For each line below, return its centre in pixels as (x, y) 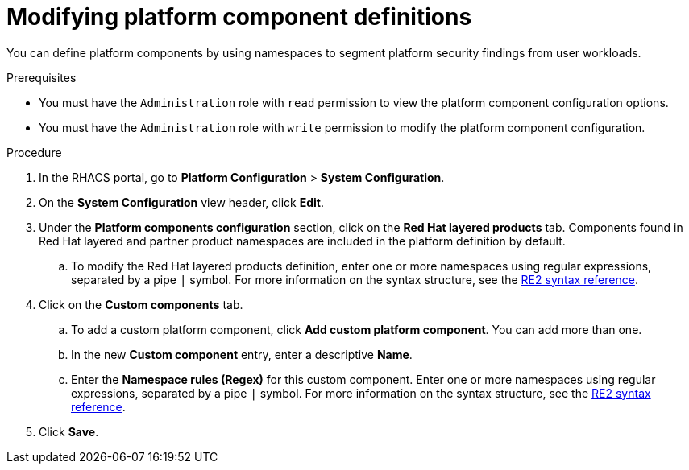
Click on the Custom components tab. (141, 304)
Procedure (34, 152)
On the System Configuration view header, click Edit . (182, 202)
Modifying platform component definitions (239, 17)
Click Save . (69, 431)
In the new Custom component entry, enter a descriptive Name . (242, 354)
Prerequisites (42, 77)
